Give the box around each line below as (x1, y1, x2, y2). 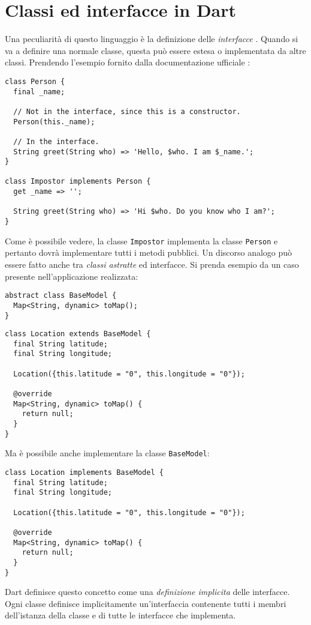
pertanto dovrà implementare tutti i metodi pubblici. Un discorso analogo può (5, 246, 292, 259)
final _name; (13, 87, 65, 96)
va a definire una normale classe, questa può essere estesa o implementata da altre (5, 44, 306, 56)
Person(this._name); (13, 117, 95, 126)
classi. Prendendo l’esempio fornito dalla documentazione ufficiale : (5, 56, 250, 68)
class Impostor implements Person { (5, 177, 151, 186)
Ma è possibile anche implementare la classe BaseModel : (5, 447, 210, 459)
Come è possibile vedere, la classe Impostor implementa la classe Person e (5, 234, 278, 247)
